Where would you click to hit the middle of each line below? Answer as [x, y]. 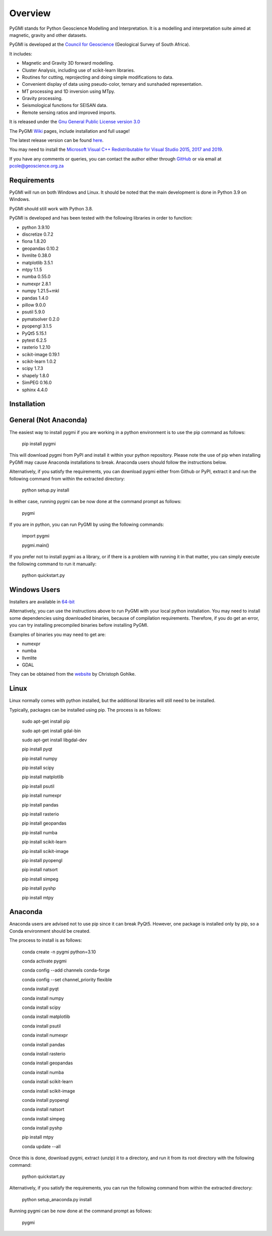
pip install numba [40, 832]
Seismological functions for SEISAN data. [65, 105]
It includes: [21, 53]
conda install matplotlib [46, 1016]
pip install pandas [40, 804]
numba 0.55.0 [36, 277]
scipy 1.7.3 [32, 368]
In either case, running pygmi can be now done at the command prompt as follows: [95, 502]
